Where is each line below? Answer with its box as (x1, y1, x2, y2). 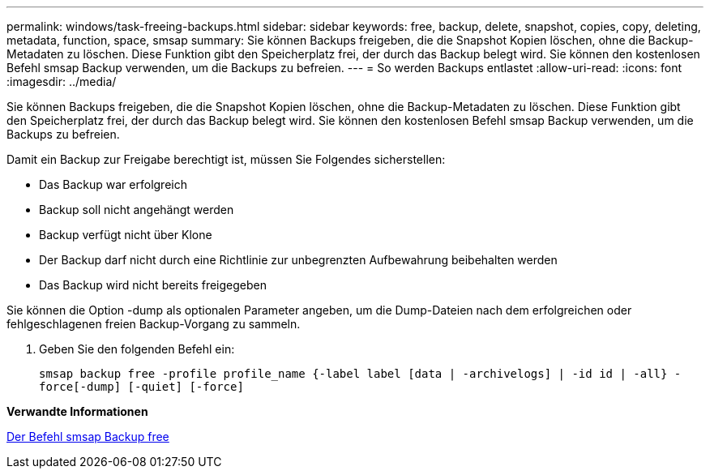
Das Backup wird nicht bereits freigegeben (39, 278, 267, 292)
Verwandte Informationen (6, 404, 148, 418)
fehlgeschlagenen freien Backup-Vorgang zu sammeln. (6, 317, 301, 331)
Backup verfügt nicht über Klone (39, 228, 212, 242)
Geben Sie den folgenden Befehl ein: (39, 342, 235, 356)
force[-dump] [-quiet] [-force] (39, 380, 244, 393)
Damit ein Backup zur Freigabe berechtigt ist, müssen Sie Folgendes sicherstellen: (6, 152, 446, 166)
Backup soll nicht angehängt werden (39, 203, 234, 216)
